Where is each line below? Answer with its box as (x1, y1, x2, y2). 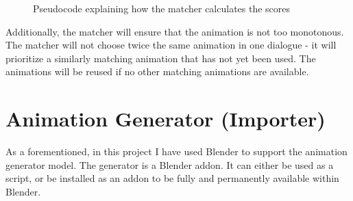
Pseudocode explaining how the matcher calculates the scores (33, 1, 291, 15)
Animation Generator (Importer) (5, 105, 326, 133)
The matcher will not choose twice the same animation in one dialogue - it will (5, 38, 337, 52)
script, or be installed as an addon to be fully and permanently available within (5, 171, 339, 185)
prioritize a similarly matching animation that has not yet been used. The (5, 51, 316, 65)
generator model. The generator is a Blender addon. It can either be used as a (5, 157, 334, 172)
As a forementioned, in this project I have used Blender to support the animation (5, 144, 348, 159)
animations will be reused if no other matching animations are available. (5, 64, 309, 79)
